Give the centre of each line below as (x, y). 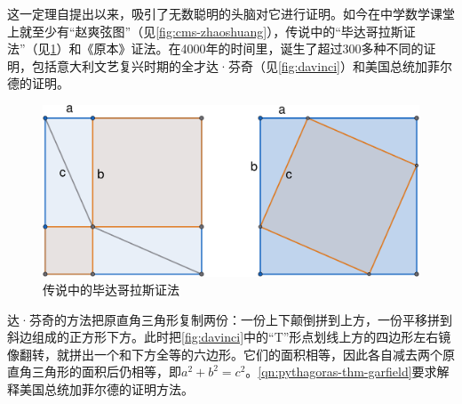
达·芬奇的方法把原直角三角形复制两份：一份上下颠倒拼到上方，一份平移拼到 (230, 319)
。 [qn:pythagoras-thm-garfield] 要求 (341, 372)
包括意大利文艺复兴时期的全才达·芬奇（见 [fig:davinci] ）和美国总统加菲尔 (242, 65)
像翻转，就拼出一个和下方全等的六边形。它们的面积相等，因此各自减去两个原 (231, 354)
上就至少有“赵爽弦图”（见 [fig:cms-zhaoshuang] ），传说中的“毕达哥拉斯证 (211, 31)
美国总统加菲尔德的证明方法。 (106, 388)
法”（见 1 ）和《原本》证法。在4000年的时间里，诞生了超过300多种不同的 (215, 48)
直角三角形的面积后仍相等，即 (94, 372)
